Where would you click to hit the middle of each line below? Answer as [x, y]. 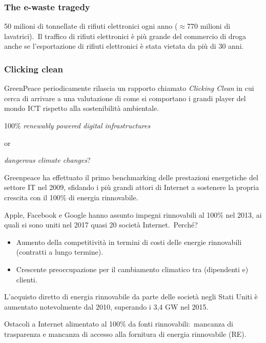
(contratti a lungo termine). [60, 252]
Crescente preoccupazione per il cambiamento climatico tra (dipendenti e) [132, 269]
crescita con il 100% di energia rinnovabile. [71, 197]
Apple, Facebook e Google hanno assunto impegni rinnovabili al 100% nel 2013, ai [133, 214]
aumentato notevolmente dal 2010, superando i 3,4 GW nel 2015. [106, 306]
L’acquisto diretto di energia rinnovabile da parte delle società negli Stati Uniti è [131, 297]
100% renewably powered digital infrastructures [77, 125]
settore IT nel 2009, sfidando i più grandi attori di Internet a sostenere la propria [132, 187]
